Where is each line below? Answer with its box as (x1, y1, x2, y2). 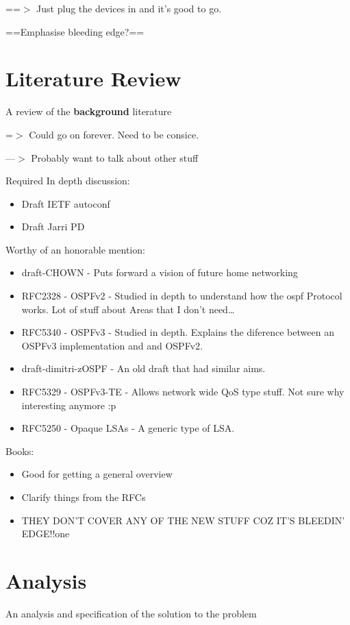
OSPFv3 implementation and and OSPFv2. (21, 338, 203, 352)
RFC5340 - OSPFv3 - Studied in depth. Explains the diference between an (21, 325, 334, 339)
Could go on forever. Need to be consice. (29, 127, 199, 141)
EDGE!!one (21, 526, 70, 541)
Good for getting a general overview (21, 467, 173, 481)
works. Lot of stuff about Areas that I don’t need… (21, 302, 235, 316)
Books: (5, 443, 34, 458)
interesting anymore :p (21, 397, 116, 412)
